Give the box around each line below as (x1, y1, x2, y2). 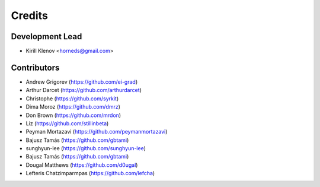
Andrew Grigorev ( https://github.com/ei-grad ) (25, 78, 138, 85)
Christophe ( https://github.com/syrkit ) (25, 95, 119, 102)
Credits (11, 9, 49, 22)
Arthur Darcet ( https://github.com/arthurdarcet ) (25, 87, 142, 94)
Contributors (11, 62, 60, 72)
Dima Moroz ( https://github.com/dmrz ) (25, 103, 121, 110)
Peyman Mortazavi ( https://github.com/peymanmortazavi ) (25, 128, 168, 135)
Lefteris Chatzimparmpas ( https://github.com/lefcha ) (25, 170, 155, 177)
